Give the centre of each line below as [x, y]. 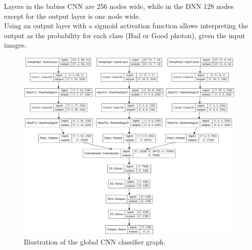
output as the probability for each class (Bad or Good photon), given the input [125, 35]
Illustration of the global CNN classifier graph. [95, 241]
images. [15, 45]
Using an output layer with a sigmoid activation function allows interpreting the [126, 26]
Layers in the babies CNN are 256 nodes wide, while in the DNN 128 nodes [119, 6]
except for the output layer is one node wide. [72, 16]
